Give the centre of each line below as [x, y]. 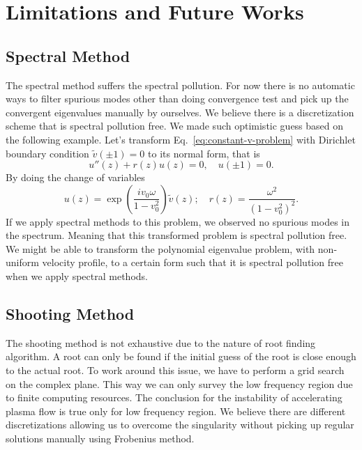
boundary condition [47, 153]
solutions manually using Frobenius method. [100, 438]
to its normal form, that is [204, 153]
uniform [22, 262]
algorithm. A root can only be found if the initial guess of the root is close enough [181, 356]
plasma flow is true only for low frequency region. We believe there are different [176, 411]
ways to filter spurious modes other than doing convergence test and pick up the [177, 99]
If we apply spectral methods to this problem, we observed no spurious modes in [178, 221]
